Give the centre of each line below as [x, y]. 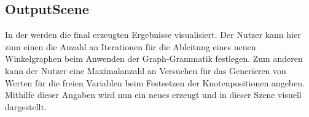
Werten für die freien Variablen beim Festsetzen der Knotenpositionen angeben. [155, 82]
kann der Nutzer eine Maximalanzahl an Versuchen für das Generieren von [146, 70]
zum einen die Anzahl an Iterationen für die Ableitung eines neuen [131, 46]
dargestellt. [26, 106]
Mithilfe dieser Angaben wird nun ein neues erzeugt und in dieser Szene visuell [153, 95]
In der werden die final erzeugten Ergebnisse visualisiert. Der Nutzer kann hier [153, 35]
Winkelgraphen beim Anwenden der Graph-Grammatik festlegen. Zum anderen [154, 58]
